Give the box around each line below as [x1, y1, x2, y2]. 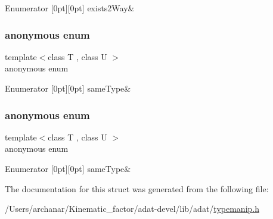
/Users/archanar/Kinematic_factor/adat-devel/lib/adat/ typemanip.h [5, 202, 259, 215]
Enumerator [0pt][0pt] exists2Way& [5, 2, 135, 14]
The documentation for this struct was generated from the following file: [5, 182, 269, 195]
